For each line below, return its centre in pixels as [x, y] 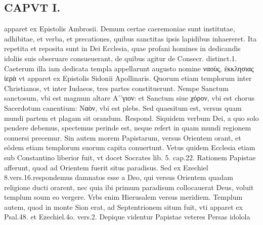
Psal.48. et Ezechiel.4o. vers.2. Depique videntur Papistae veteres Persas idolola [127, 217]
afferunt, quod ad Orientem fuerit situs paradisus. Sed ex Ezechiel [106, 167]
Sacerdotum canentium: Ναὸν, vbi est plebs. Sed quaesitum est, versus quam [123, 107]
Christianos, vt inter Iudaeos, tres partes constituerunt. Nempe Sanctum [116, 88]
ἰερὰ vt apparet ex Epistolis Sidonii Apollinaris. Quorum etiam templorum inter [128, 78]
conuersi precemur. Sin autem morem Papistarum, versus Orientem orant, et [123, 137]
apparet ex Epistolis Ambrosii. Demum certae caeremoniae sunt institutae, [120, 29]
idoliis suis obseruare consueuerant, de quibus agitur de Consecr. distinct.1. [121, 58]
